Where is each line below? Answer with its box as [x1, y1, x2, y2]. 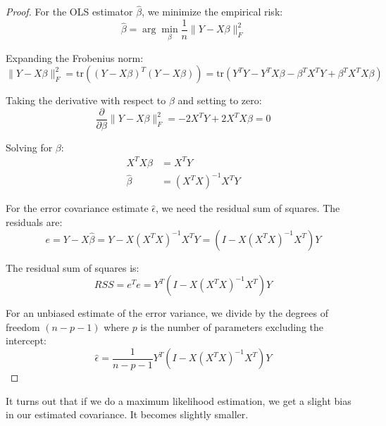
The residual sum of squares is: [6, 260, 139, 275]
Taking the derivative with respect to [6, 93, 166, 108]
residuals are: [6, 215, 63, 229]
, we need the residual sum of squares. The [156, 201, 340, 215]
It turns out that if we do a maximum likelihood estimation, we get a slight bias [6, 393, 351, 408]
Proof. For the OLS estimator [6, 4, 133, 19]
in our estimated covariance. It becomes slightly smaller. [6, 407, 249, 422]
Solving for [6, 139, 53, 154]
